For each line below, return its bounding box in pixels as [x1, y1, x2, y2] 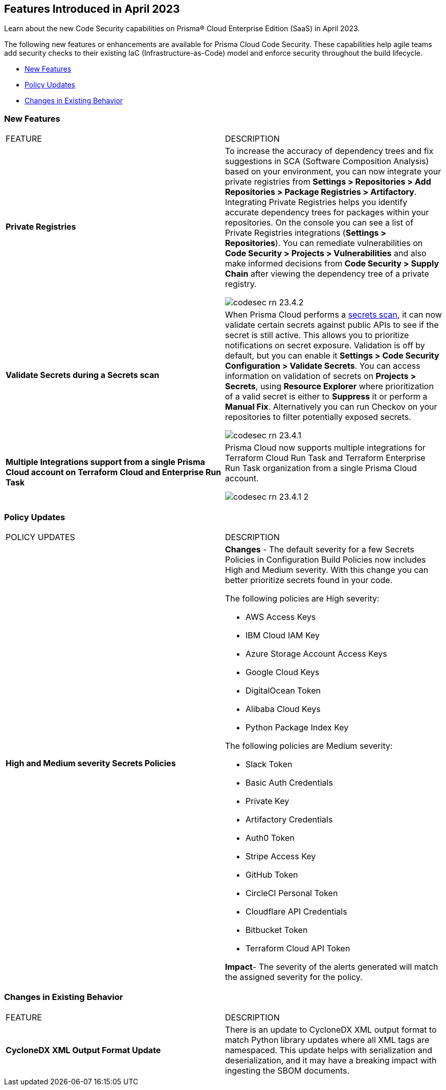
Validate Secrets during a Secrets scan [6, 370, 160, 381]
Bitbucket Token [246, 924, 308, 935]
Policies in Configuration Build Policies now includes [225, 554, 426, 565]
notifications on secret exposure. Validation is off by [225, 340, 425, 351]
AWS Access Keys [246, 611, 316, 622]
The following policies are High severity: [225, 593, 380, 604]
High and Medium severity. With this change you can [225, 564, 429, 575]
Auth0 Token [246, 832, 295, 843]
